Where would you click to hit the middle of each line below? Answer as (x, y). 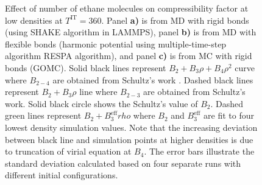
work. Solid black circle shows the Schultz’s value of (101, 103)
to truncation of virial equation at (68, 151)
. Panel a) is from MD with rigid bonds (175, 20)
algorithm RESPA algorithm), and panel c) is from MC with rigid (129, 56)
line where (98, 92)
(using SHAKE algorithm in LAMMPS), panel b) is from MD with (131, 32)
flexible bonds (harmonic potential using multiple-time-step (116, 44)
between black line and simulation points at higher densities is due (129, 139)
